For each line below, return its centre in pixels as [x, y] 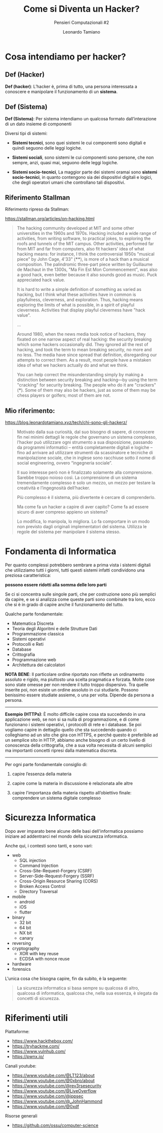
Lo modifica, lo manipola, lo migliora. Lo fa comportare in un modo [83, 521]
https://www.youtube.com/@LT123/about [53, 1075]
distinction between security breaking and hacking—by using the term [87, 380]
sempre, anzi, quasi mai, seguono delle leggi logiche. [65, 162]
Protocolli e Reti [28, 644]
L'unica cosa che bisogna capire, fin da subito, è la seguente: [66, 979]
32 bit [25, 922]
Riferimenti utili [36, 1018]
